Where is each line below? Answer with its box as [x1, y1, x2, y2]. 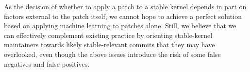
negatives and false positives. [4, 58, 90, 69]
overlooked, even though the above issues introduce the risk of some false [4, 49, 221, 59]
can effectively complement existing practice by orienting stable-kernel [4, 30, 213, 40]
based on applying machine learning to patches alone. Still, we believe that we [4, 20, 236, 31]
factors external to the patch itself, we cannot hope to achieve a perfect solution [4, 11, 242, 21]
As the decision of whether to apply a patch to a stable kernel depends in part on [4, 1, 247, 11]
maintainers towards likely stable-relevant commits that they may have [4, 39, 215, 50]
